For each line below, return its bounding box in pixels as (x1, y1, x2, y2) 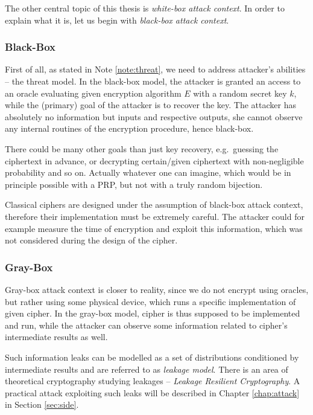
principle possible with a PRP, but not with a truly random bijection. (5, 178, 263, 190)
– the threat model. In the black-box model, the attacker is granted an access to (5, 75, 301, 87)
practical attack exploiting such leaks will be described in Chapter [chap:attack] (5, 386, 300, 399)
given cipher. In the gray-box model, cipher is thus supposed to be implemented (5, 307, 300, 320)
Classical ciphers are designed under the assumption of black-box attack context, (5, 198, 303, 211)
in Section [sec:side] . (5, 398, 79, 411)
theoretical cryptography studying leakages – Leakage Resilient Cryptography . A (5, 375, 300, 387)
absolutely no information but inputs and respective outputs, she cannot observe (5, 110, 303, 123)
